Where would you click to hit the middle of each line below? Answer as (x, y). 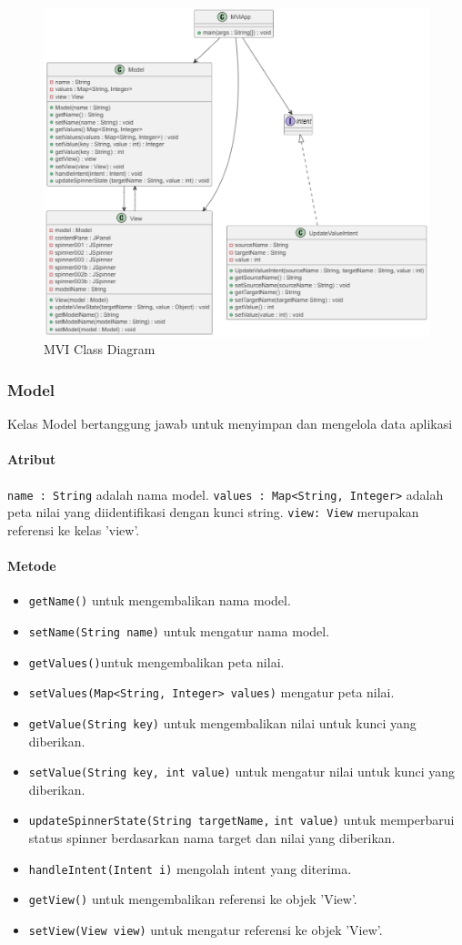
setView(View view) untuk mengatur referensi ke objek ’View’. (206, 930)
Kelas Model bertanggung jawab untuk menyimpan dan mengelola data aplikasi (230, 424)
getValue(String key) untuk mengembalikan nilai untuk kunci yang (222, 722)
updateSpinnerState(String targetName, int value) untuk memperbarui (241, 820)
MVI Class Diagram (100, 349)
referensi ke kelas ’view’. (74, 529)
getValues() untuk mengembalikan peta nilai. (156, 661)
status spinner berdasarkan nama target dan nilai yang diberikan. (212, 838)
